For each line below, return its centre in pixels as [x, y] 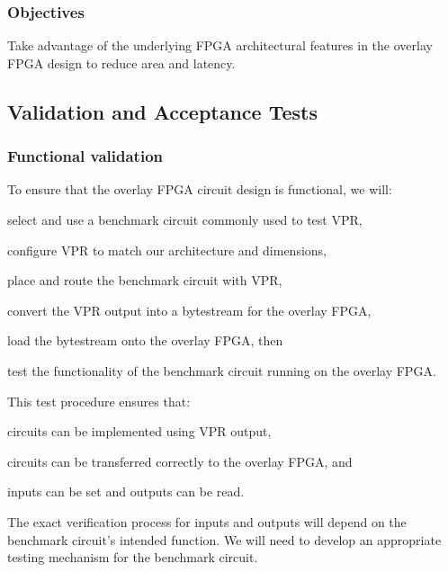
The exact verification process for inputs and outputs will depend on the [207, 521]
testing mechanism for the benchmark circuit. [133, 557]
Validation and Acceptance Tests [162, 111]
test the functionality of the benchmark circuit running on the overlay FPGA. [222, 370]
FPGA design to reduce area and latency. [121, 63]
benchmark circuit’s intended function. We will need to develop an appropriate [224, 539]
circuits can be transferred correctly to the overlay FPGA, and [180, 461]
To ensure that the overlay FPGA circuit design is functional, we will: [200, 189]
